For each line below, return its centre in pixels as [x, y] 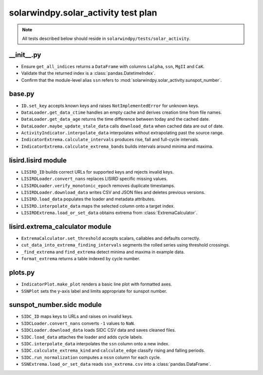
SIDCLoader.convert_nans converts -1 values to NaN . [78, 323]
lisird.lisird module [38, 160]
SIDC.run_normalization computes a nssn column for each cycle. [91, 357]
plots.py [22, 273]
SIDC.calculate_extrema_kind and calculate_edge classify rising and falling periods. [113, 351]
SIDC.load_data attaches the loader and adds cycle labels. [82, 337]
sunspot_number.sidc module [56, 305]
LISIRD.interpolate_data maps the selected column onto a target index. [98, 206]
